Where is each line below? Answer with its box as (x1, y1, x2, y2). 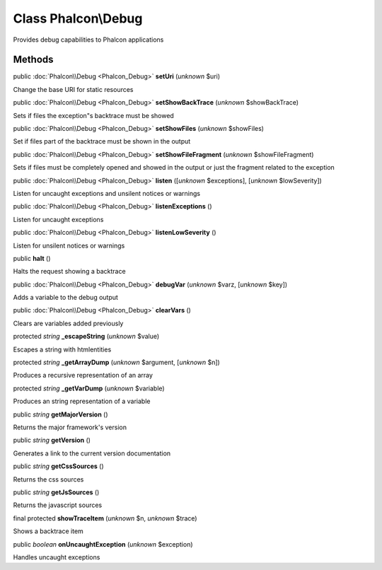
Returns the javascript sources (13, 501, 103, 509)
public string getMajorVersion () (13, 410, 109, 419)
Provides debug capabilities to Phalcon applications (13, 35, 164, 44)
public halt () (13, 254, 51, 262)
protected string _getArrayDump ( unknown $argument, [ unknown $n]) (13, 358, 221, 367)
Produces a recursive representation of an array (13, 371, 154, 380)
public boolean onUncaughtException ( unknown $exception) (13, 540, 194, 548)
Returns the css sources (13, 475, 84, 484)
